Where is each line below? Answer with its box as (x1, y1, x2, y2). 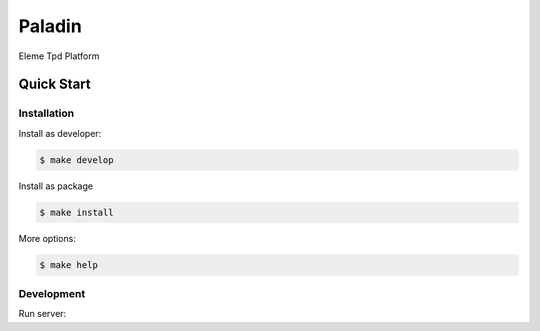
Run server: (18, 308, 67, 320)
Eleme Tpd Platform (18, 50, 100, 62)
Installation (18, 106, 75, 120)
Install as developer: (18, 127, 102, 139)
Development (18, 286, 86, 300)
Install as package (18, 180, 94, 192)
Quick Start (18, 76, 91, 93)
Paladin (18, 15, 82, 37)
